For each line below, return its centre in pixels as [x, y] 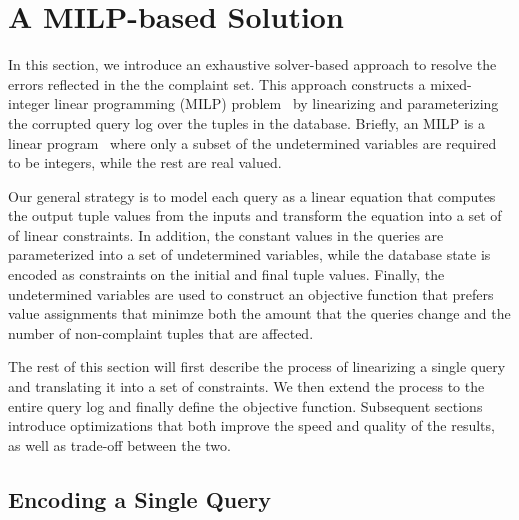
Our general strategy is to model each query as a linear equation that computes [252, 195]
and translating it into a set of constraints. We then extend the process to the [246, 386]
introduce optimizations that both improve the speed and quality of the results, [251, 425]
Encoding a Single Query [139, 498]
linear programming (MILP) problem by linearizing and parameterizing [276, 103]
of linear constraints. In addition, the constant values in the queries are [226, 234]
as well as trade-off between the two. [119, 444]
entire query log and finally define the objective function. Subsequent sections [245, 405]
